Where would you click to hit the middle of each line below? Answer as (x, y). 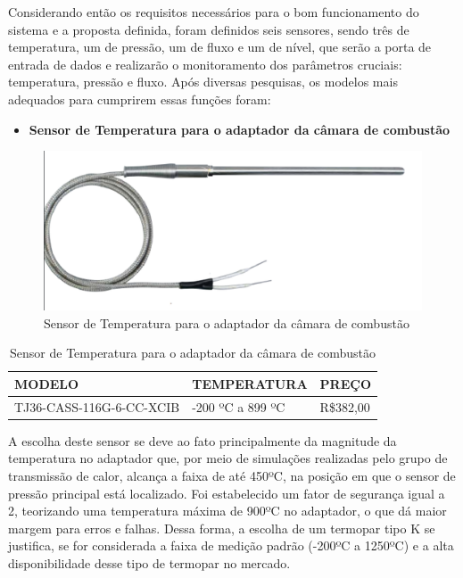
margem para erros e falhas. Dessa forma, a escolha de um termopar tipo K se (222, 528)
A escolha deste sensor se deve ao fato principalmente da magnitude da (203, 440)
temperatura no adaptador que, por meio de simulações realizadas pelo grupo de (228, 458)
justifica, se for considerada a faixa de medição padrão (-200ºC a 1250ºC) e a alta (231, 545)
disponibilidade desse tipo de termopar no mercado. (149, 562)
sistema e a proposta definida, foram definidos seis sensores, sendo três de (209, 29)
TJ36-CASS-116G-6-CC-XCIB (97, 406)
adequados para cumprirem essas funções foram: (140, 99)
